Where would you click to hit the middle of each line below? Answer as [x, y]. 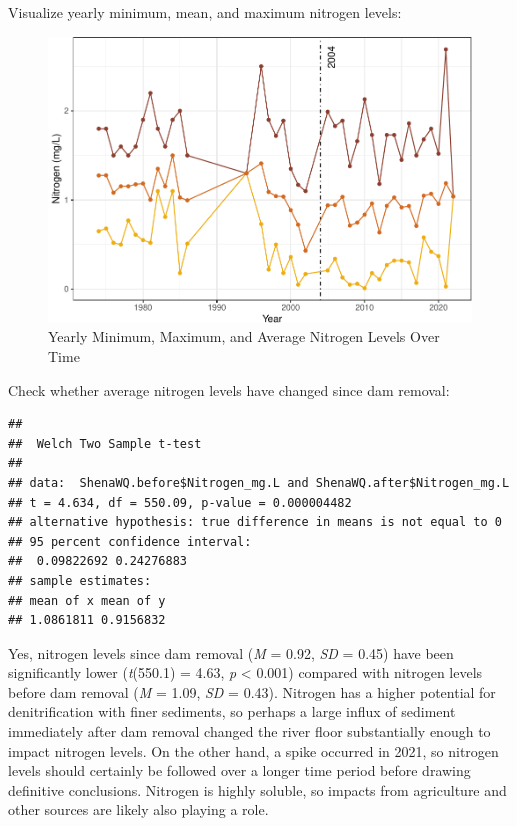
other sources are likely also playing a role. [138, 809]
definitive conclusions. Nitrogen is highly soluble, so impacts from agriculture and [257, 789]
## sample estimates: [80, 580]
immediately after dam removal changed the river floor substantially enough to [249, 731]
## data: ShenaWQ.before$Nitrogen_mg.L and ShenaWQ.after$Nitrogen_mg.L [259, 482]
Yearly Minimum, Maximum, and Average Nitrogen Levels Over [244, 336]
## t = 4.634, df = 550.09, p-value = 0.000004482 [180, 502]
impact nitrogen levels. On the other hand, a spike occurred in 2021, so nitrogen [253, 750]
